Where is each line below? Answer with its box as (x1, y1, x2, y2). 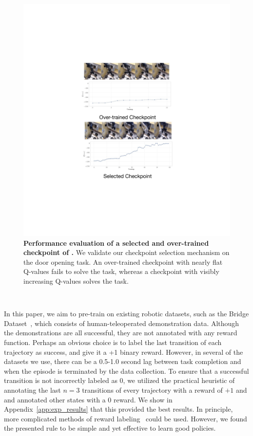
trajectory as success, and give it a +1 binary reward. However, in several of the (4, 346, 243, 357)
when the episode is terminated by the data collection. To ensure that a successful (4, 365, 249, 376)
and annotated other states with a (4, 394, 106, 404)
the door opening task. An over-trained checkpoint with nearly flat (23, 256, 223, 267)
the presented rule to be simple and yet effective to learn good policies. (4, 423, 216, 433)
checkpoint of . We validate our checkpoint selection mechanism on (23, 247, 230, 257)
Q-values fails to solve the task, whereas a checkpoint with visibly (23, 266, 219, 276)
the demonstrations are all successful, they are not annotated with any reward (4, 327, 237, 338)
